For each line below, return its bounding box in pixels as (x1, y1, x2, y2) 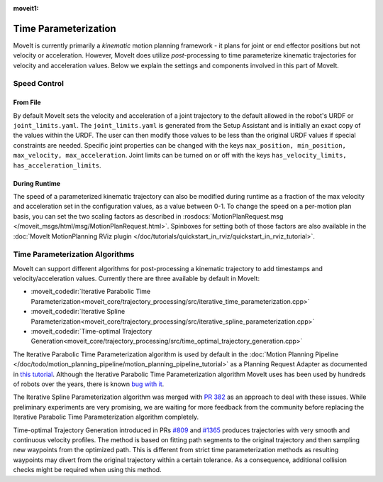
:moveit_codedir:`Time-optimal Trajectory (30, 327, 152, 336)
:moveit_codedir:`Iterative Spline (30, 307, 126, 316)
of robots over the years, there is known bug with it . (13, 380, 165, 388)
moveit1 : (13, 4, 39, 12)
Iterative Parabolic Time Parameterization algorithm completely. (13, 412, 199, 422)
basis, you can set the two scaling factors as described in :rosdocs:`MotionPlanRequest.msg (13, 212, 284, 220)
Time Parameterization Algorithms (13, 249, 135, 259)
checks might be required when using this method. (13, 466, 162, 474)
